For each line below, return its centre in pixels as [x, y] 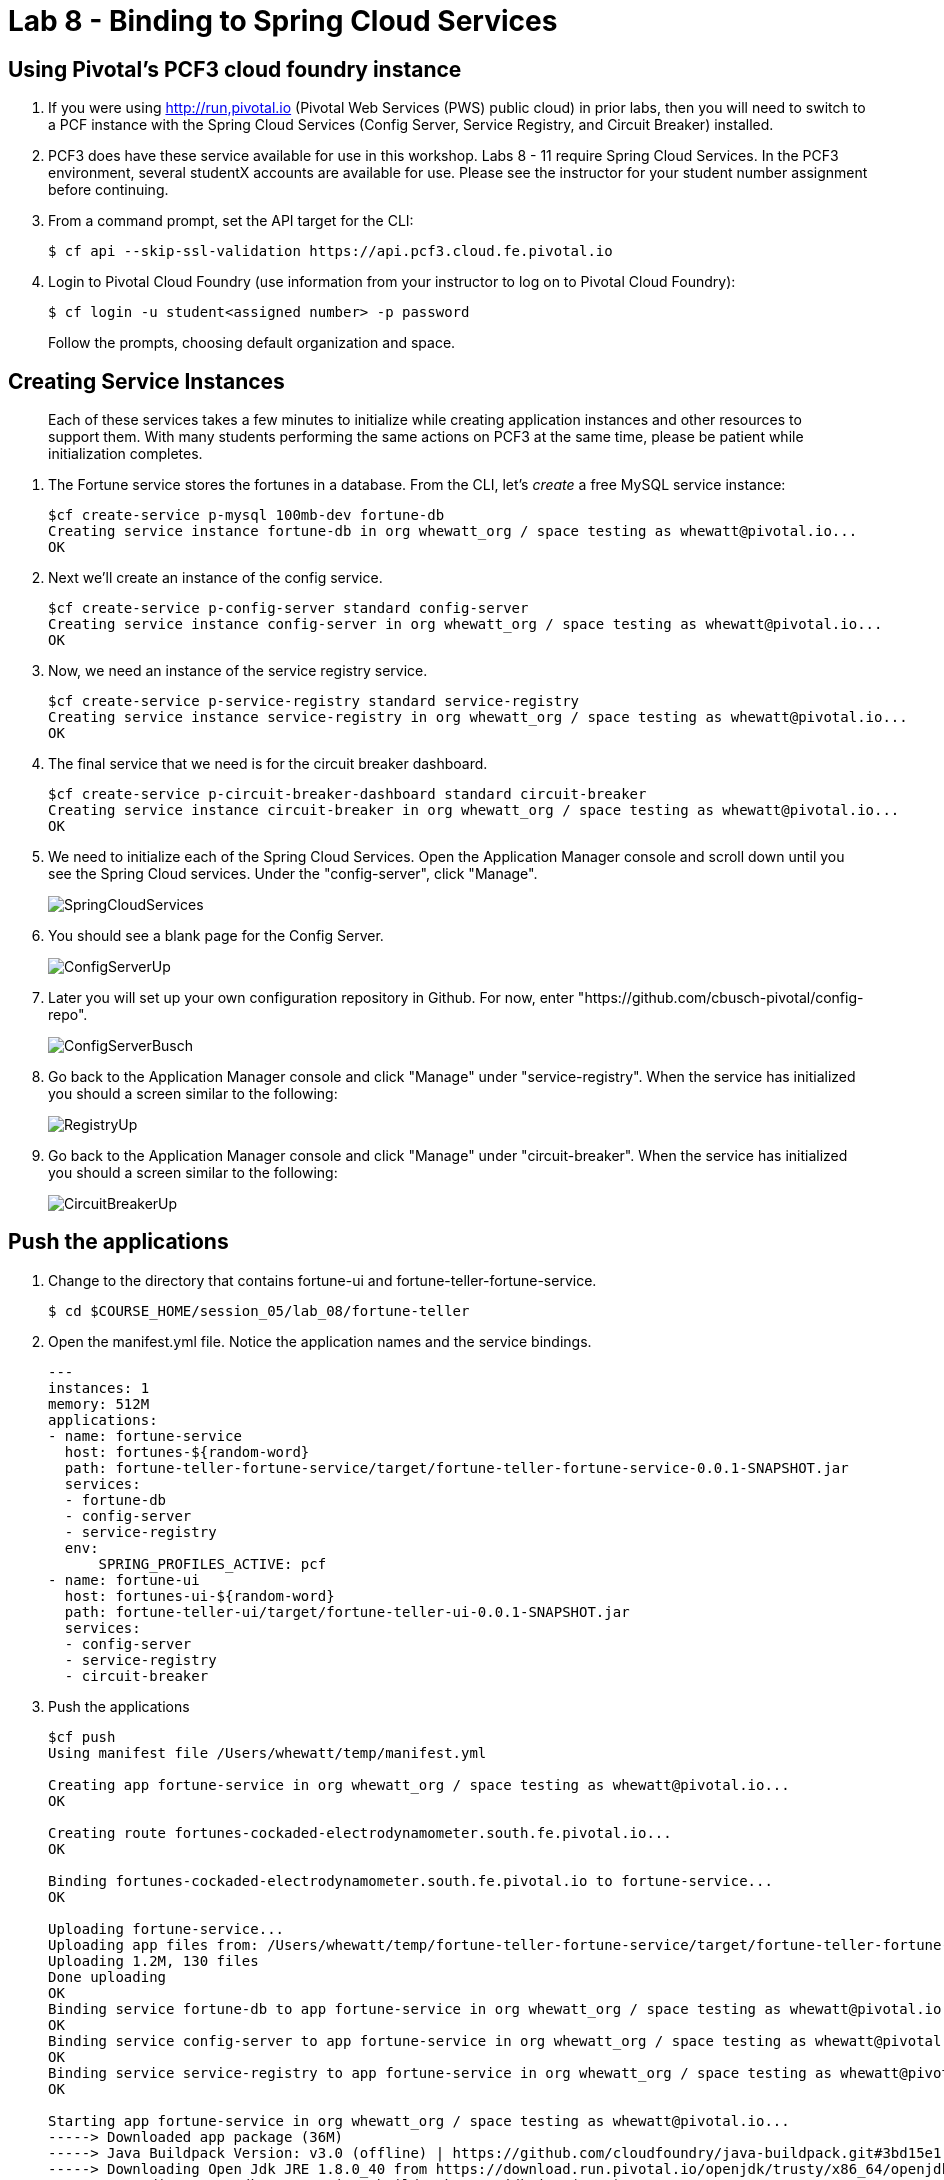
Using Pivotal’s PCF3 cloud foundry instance [235, 69]
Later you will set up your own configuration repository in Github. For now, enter [311, 998]
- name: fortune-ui [124, 1579]
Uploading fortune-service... [166, 1928]
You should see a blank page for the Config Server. [216, 936]
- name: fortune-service [145, 1435]
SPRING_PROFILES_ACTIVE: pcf [212, 1563]
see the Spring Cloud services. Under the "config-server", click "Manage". [293, 874]
